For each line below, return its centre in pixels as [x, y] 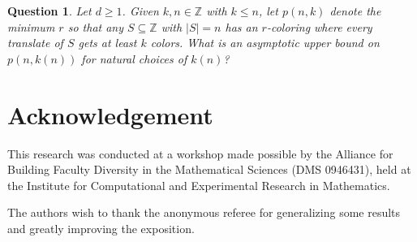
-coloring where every [319, 26]
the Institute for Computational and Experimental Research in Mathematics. [199, 185]
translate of [35, 43]
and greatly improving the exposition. [101, 228]
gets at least [107, 43]
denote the [355, 11]
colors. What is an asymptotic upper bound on [265, 43]
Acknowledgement [110, 114]
